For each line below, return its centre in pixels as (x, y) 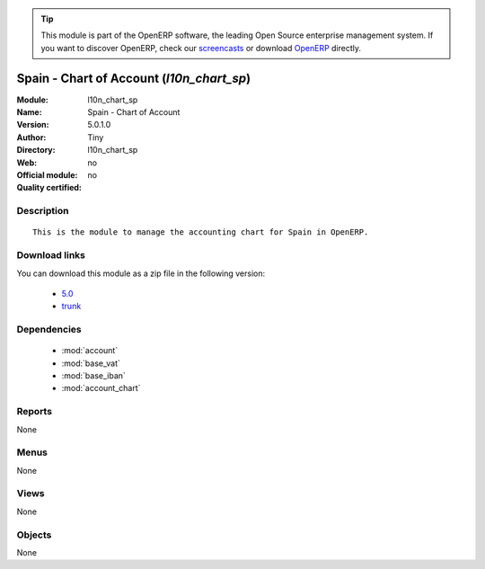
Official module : (47, 175)
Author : (31, 137)
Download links (51, 255)
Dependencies (49, 330)
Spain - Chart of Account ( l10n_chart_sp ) (134, 78)
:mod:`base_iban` (93, 376)
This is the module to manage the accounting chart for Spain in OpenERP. (201, 232)
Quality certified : (49, 188)
